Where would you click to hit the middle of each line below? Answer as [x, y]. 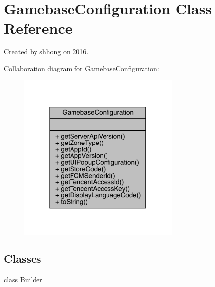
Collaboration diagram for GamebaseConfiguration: [82, 68]
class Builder [23, 279]
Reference [38, 28]
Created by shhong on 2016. [46, 52]
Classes [23, 258]
